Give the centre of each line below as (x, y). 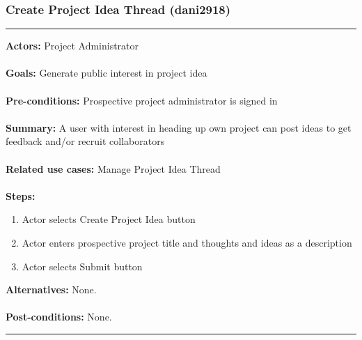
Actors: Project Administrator (72, 46)
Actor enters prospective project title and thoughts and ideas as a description (187, 242)
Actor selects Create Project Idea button (109, 219)
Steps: (21, 195)
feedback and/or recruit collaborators (85, 141)
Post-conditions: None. (59, 317)
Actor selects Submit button (82, 266)
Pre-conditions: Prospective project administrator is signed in (142, 100)
